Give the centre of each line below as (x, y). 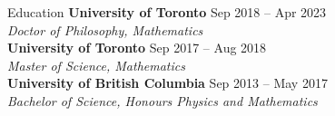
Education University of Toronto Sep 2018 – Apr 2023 (167, 12)
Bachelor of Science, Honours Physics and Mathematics (163, 100)
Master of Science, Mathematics (96, 65)
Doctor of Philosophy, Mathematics (105, 29)
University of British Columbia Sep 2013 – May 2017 (167, 83)
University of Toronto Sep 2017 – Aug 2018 (137, 48)
